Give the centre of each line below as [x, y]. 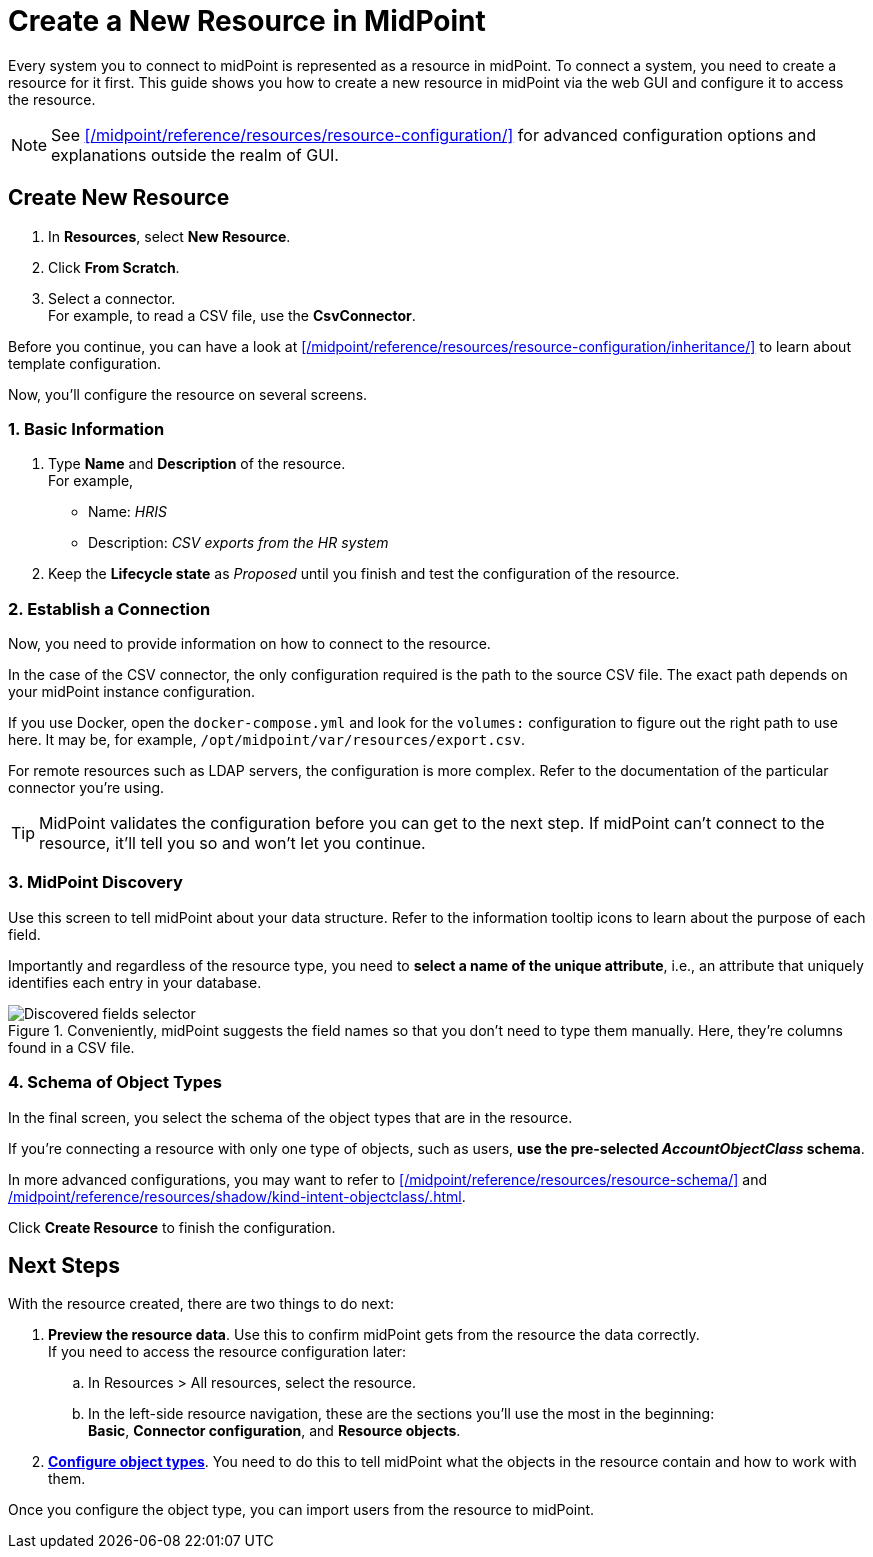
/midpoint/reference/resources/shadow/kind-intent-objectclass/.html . [237, 1196]
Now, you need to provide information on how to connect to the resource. [249, 644]
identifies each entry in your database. [135, 982]
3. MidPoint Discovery [95, 882]
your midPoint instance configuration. [131, 692]
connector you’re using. [86, 788]
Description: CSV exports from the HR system [238, 543]
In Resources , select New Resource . [169, 236]
